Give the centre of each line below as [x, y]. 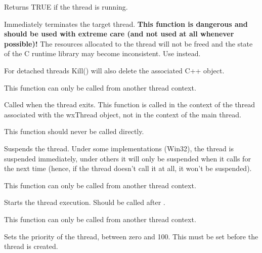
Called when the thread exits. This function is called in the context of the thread [130, 104]
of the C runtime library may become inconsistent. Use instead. [102, 53]
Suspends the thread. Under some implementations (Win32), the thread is [119, 148]
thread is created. [31, 246]
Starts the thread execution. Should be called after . [85, 202]
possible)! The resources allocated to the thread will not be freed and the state [128, 43]
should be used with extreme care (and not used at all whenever [119, 34]
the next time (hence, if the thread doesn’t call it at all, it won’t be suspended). [128, 168]
